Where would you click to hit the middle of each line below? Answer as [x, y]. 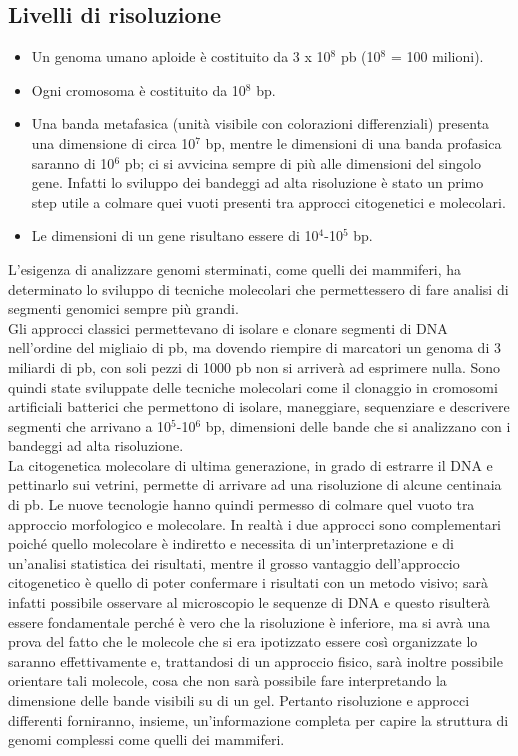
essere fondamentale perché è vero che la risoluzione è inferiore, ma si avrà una [249, 621]
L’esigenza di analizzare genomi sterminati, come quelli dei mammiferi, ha [235, 268]
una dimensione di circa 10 [113, 142]
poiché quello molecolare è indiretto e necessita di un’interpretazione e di [231, 543]
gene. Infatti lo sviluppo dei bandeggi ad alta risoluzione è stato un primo [257, 182]
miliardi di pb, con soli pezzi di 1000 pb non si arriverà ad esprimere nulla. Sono [254, 366]
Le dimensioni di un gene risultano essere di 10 [175, 235]
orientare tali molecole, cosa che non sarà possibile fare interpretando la [227, 680]
